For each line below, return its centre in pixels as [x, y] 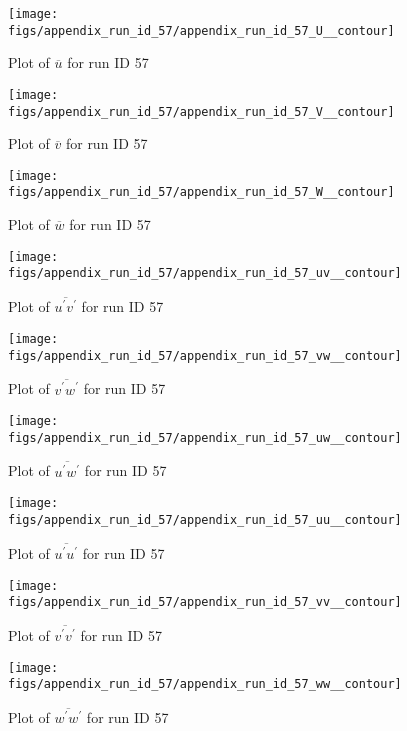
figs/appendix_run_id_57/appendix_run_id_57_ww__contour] [205, 684]
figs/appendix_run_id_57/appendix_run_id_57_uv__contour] [205, 273]
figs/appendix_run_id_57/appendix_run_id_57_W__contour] [201, 192]
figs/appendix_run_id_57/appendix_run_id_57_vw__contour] [205, 355]
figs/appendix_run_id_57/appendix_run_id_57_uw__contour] [205, 437]
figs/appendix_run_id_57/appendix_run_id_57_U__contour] [201, 30]
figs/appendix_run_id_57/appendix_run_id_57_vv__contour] [205, 602]
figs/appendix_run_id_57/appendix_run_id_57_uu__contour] [205, 519]
